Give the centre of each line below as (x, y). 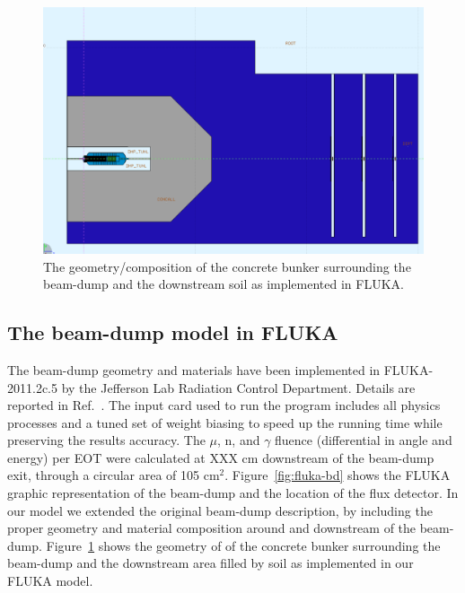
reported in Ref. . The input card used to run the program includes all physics (224, 405)
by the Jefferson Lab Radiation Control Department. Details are (238, 387)
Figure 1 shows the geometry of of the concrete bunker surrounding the (243, 545)
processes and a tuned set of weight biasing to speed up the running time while (225, 422)
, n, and (239, 440)
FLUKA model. (50, 581)
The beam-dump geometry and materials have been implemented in (194, 369)
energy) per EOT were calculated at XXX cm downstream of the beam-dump (221, 457)
